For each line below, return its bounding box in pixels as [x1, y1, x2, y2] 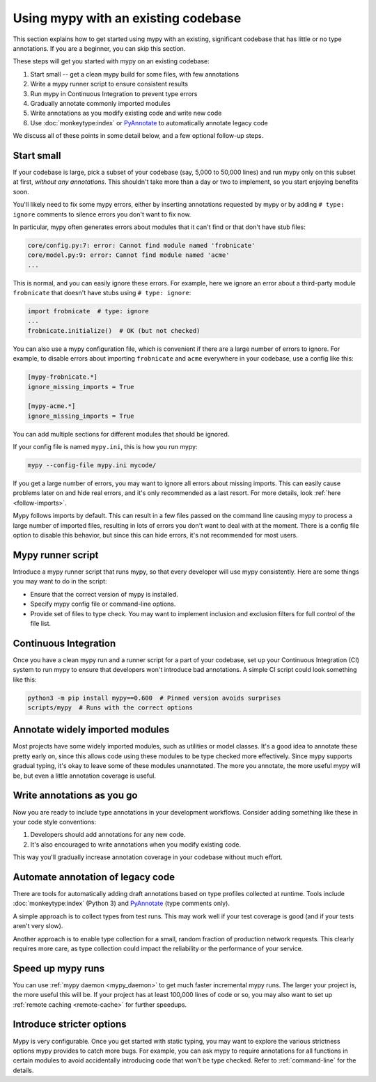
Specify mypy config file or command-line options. [30, 599, 176, 609]
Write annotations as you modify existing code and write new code [30, 109, 222, 118]
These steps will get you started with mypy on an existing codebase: [13, 57, 210, 65]
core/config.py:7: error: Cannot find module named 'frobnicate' [27, 241, 256, 249]
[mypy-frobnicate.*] [27, 373, 97, 381]
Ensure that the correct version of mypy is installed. [30, 590, 179, 598]
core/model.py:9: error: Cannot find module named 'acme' [27, 251, 230, 259]
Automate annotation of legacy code [13, 871, 175, 883]
